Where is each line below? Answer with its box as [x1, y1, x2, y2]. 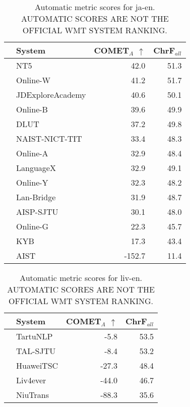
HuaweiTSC [16, 360, 58, 371]
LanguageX [16, 162, 56, 173]
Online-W [16, 74, 51, 86]
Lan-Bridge [16, 191, 56, 203]
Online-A [16, 147, 48, 159]
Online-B [16, 103, 48, 115]
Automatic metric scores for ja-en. [35, 1, 155, 13]
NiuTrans [16, 389, 49, 400]
